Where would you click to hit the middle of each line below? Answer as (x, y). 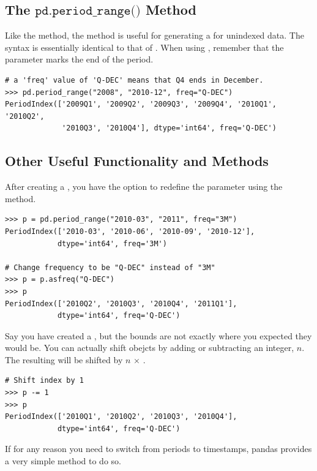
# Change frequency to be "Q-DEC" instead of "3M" (110, 267)
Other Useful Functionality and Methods (137, 161)
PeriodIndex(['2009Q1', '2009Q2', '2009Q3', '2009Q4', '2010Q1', (141, 104)
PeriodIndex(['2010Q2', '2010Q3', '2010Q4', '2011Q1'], (121, 303)
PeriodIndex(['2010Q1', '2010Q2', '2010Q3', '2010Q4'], (121, 417)
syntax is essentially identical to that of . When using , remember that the (144, 47)
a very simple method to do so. (63, 461)
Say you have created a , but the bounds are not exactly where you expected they (158, 335)
